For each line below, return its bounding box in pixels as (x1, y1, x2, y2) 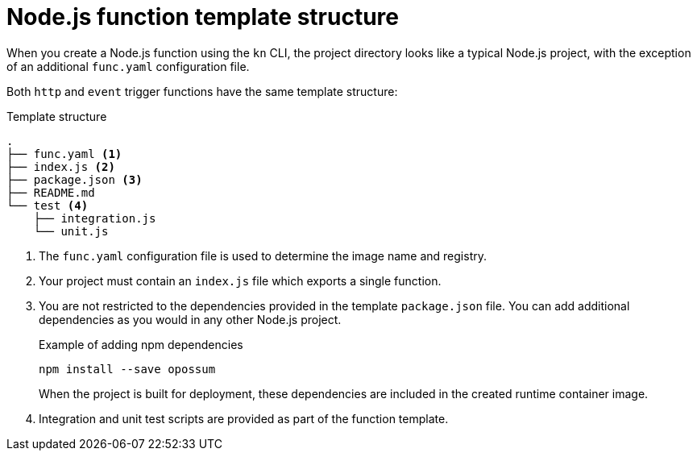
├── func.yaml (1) (6, 147, 122, 160)
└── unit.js (33, 224, 109, 238)
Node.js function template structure (6, 3, 399, 31)
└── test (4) (6, 198, 89, 212)
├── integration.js (33, 211, 156, 225)
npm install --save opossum (39, 362, 216, 376)
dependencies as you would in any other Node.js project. (39, 312, 342, 326)
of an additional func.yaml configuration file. (6, 59, 250, 73)
